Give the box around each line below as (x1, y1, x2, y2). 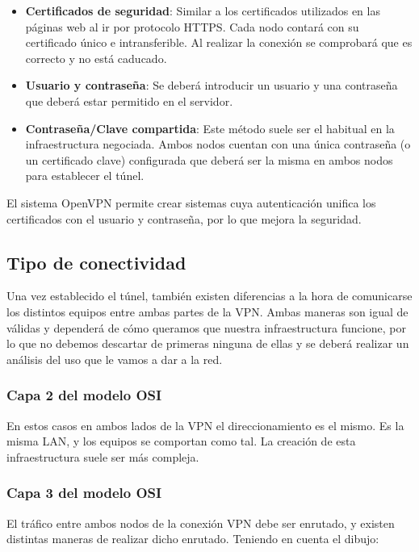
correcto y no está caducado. (25, 49, 167, 66)
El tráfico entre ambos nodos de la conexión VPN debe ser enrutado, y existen (6, 514, 395, 531)
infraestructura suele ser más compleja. (6, 448, 199, 465)
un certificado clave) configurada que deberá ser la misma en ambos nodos (25, 151, 393, 168)
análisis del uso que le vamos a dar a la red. (6, 350, 223, 367)
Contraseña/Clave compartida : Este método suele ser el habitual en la (25, 119, 395, 136)
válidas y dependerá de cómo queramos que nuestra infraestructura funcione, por (6, 319, 406, 336)
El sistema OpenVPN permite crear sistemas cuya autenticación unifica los (6, 194, 376, 211)
